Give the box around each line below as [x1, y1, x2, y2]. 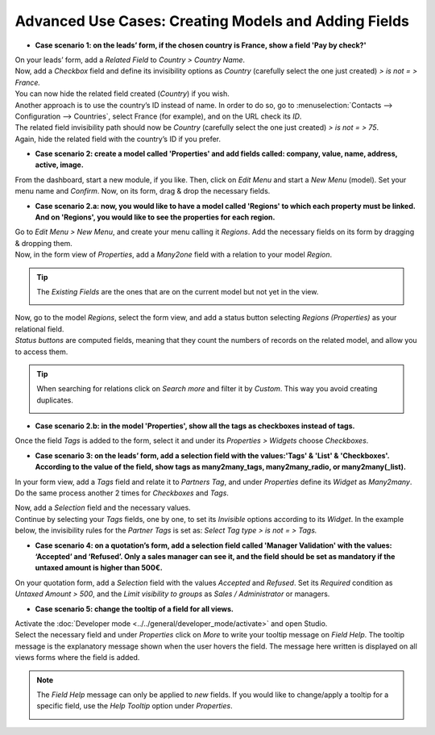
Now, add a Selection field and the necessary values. [14, 503, 191, 512]
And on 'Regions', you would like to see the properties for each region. [35, 212, 275, 222]
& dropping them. [14, 238, 72, 248]
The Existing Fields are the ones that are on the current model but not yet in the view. [36, 286, 319, 296]
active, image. [35, 160, 84, 169]
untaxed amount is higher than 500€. [35, 563, 163, 573]
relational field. [14, 324, 64, 334]
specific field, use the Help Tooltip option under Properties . [36, 701, 233, 711]
